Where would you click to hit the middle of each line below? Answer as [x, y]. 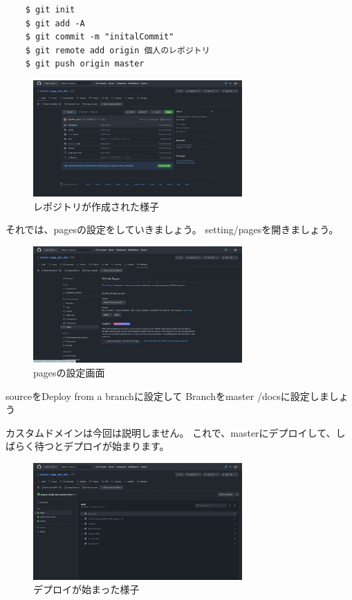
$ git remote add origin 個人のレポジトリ [118, 50]
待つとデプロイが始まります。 [102, 446]
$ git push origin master [85, 64]
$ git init [50, 10]
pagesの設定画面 [69, 372]
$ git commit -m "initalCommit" [100, 37]
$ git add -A [55, 23]
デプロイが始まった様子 [86, 589]
